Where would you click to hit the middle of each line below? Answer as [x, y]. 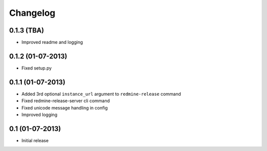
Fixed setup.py [37, 68]
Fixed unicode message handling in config [65, 108]
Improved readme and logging [52, 42]
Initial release [35, 140]
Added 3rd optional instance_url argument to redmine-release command [101, 94]
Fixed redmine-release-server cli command [66, 101]
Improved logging [40, 115]
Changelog [32, 13]
